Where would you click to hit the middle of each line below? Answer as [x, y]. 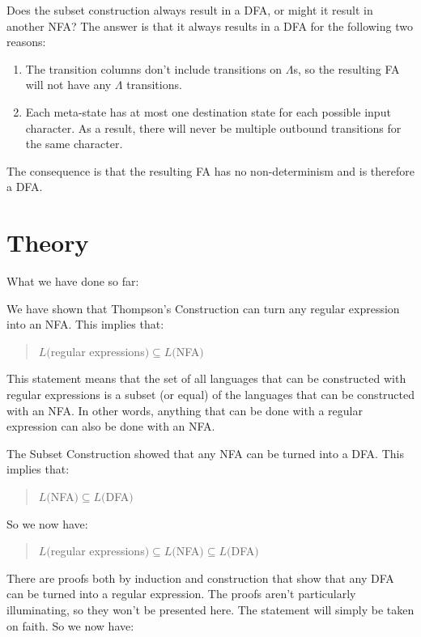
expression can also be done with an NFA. [111, 426]
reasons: [26, 42]
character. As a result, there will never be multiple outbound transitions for [213, 127]
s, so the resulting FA [347, 68]
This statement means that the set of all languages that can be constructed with [206, 378]
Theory [48, 242]
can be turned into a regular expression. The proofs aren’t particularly [181, 594]
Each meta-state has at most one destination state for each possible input [208, 111]
